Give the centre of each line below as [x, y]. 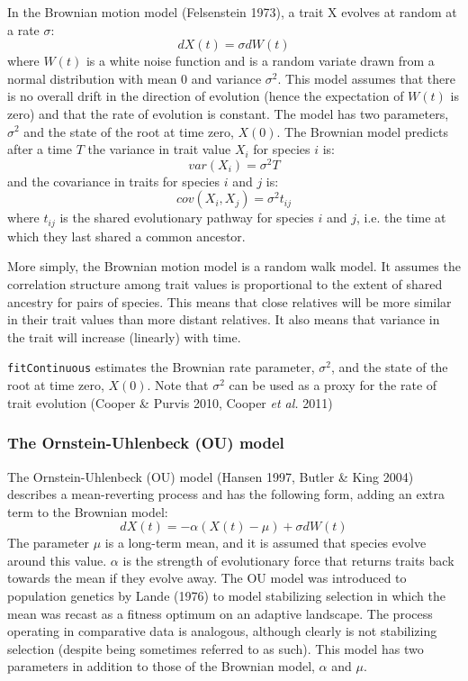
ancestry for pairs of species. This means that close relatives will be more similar [229, 301]
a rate [23, 29]
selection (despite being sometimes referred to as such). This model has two [216, 648]
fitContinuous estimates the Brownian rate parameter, [161, 367]
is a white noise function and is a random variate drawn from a [260, 61]
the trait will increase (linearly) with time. [124, 336]
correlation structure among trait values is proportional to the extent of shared [225, 284]
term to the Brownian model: [88, 511]
